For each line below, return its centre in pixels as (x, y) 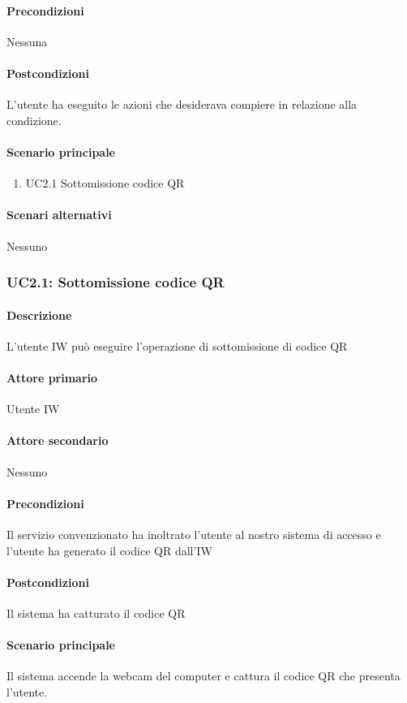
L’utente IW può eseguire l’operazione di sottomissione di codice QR (177, 345)
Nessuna (27, 41)
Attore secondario (58, 440)
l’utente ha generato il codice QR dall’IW (109, 550)
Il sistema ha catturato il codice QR (96, 612)
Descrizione (39, 315)
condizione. (34, 120)
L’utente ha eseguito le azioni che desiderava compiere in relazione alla (182, 104)
